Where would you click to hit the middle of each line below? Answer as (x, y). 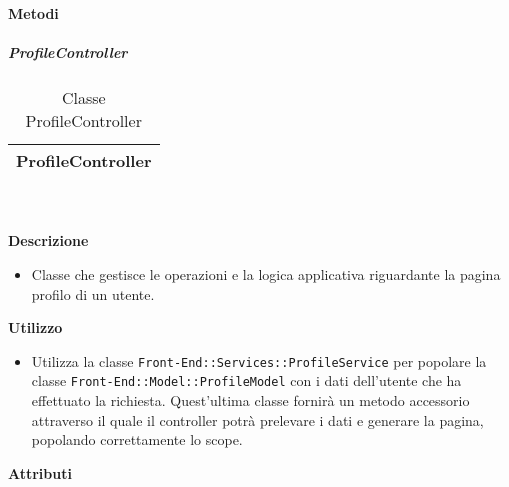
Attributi (40, 472)
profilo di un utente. (93, 293)
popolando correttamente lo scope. (137, 439)
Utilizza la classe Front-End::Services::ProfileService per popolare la (259, 360)
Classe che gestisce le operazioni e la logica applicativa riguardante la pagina (266, 273)
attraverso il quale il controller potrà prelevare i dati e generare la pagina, (257, 419)
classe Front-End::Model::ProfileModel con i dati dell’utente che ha (246, 380)
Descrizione (48, 240)
